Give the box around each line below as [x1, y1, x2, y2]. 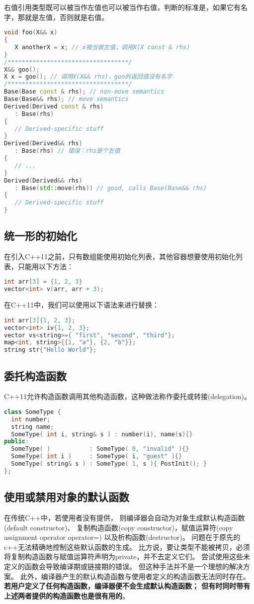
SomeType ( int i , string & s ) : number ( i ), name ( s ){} [11, 430, 193, 438]
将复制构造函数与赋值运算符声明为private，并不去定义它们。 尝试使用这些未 [4, 551, 251, 562]
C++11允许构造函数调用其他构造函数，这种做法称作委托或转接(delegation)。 [4, 391, 252, 402]
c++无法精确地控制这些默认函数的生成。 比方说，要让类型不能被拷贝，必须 [4, 541, 250, 552]
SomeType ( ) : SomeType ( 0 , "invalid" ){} [11, 445, 189, 453]
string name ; [11, 423, 54, 430]
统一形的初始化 [4, 228, 77, 243]
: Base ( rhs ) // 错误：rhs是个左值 [14, 147, 120, 155]
